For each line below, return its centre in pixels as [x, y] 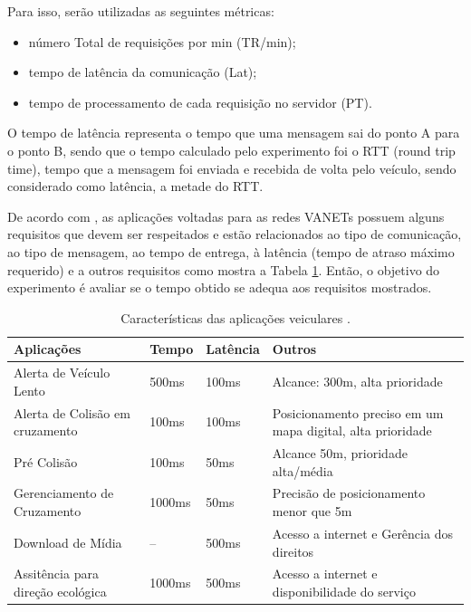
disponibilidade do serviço [344, 591]
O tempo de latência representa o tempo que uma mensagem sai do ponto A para [234, 133]
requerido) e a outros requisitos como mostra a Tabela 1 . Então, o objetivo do [224, 269]
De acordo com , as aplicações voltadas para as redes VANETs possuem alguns [226, 216]
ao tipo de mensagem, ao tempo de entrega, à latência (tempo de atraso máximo [231, 251]
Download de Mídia [68, 542]
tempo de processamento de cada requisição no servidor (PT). [200, 102]
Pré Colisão [46, 461]
